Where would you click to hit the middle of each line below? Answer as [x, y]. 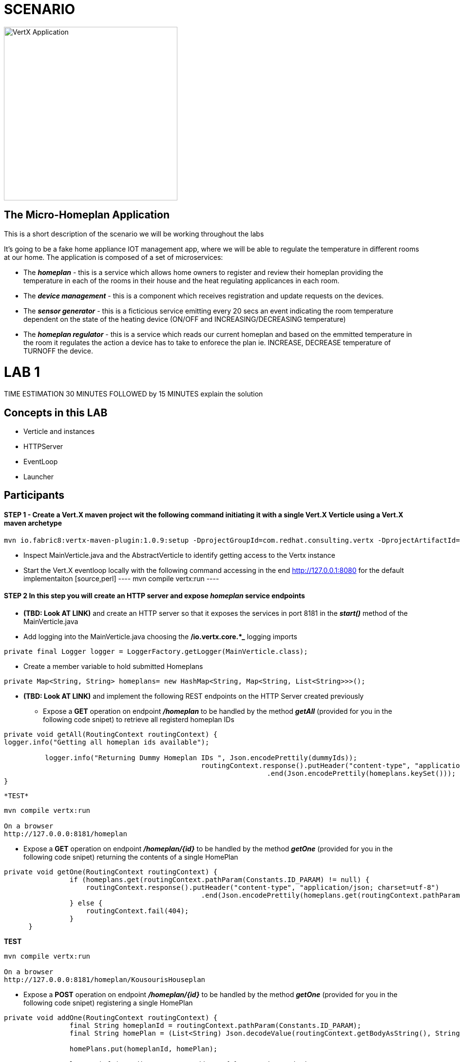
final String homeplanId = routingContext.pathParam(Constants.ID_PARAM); [215, 1025]
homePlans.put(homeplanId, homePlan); [144, 1049]
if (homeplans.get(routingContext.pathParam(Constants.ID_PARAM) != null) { [220, 879]
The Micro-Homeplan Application [87, 215]
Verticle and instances [59, 431]
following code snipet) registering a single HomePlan [108, 1003]
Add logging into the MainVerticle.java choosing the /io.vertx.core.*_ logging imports [160, 636]
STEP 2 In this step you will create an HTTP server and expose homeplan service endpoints [154, 596]
